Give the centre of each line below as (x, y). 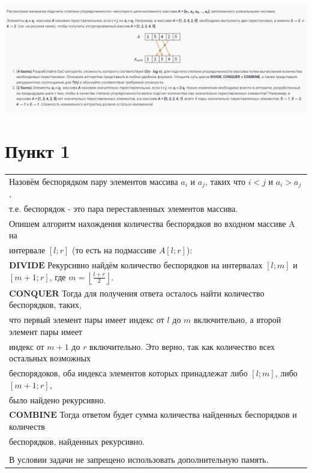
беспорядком (65, 182)
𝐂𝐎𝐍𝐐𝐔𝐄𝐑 (34, 294)
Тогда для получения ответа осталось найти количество (163, 293)
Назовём (24, 181)
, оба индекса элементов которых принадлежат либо (153, 373)
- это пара (86, 208)
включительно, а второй (238, 320)
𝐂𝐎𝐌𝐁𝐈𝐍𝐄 (33, 416)
